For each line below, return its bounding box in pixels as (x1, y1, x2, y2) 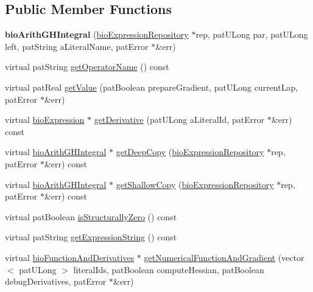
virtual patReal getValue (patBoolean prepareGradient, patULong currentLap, (5, 80, 298, 93)
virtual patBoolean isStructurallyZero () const (5, 210, 177, 223)
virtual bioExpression (5, 113, 85, 126)
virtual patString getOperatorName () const (5, 60, 169, 73)
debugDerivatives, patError (5, 275, 107, 288)
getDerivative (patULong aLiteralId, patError (94, 113, 265, 126)
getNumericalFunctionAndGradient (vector (144, 251, 304, 263)
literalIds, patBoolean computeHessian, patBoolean (73, 263, 264, 276)
